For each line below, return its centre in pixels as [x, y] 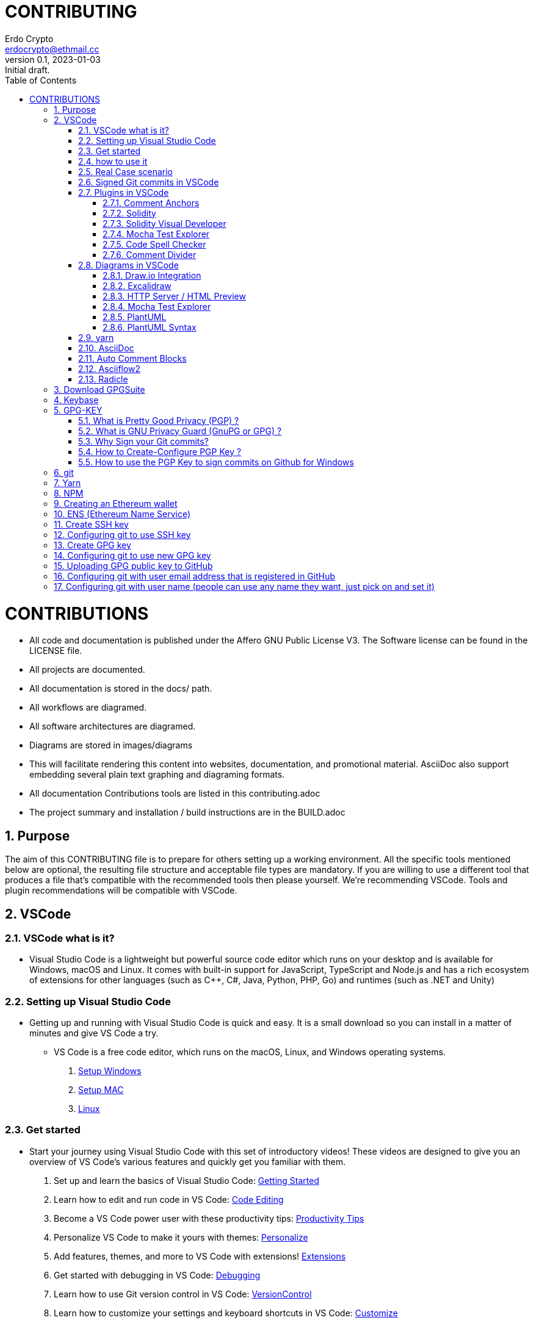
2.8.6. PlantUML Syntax [150, 327]
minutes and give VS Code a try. [94, 1033]
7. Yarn [67, 482]
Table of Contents [41, 80]
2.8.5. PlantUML [135, 317]
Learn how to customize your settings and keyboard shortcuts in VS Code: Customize [226, 1313]
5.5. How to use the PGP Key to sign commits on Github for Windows [216, 462]
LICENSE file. [56, 651]
